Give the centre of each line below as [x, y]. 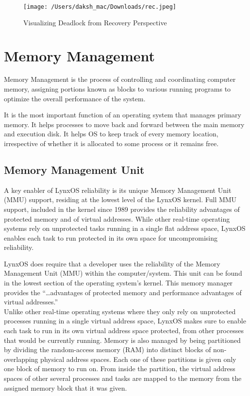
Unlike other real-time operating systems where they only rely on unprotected [120, 311]
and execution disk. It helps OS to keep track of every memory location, [111, 134]
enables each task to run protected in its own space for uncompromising [111, 237]
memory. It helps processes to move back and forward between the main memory [124, 124]
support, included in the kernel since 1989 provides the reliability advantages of [122, 209]
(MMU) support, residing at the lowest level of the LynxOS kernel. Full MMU [120, 199]
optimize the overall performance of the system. [75, 98]
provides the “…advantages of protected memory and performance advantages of [123, 292]
